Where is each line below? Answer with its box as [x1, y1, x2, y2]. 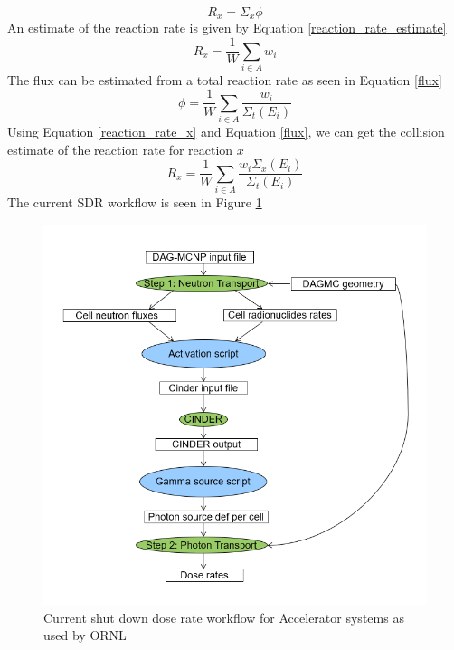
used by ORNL [43, 626, 127, 645]
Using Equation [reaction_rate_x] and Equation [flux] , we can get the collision [7, 122, 445, 141]
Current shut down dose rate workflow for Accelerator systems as [43, 607, 404, 626]
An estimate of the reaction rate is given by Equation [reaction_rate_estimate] [7, 18, 447, 37]
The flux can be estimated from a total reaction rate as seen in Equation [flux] [7, 70, 442, 89]
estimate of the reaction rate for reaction [7, 139, 233, 158]
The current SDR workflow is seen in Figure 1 [7, 193, 262, 212]
